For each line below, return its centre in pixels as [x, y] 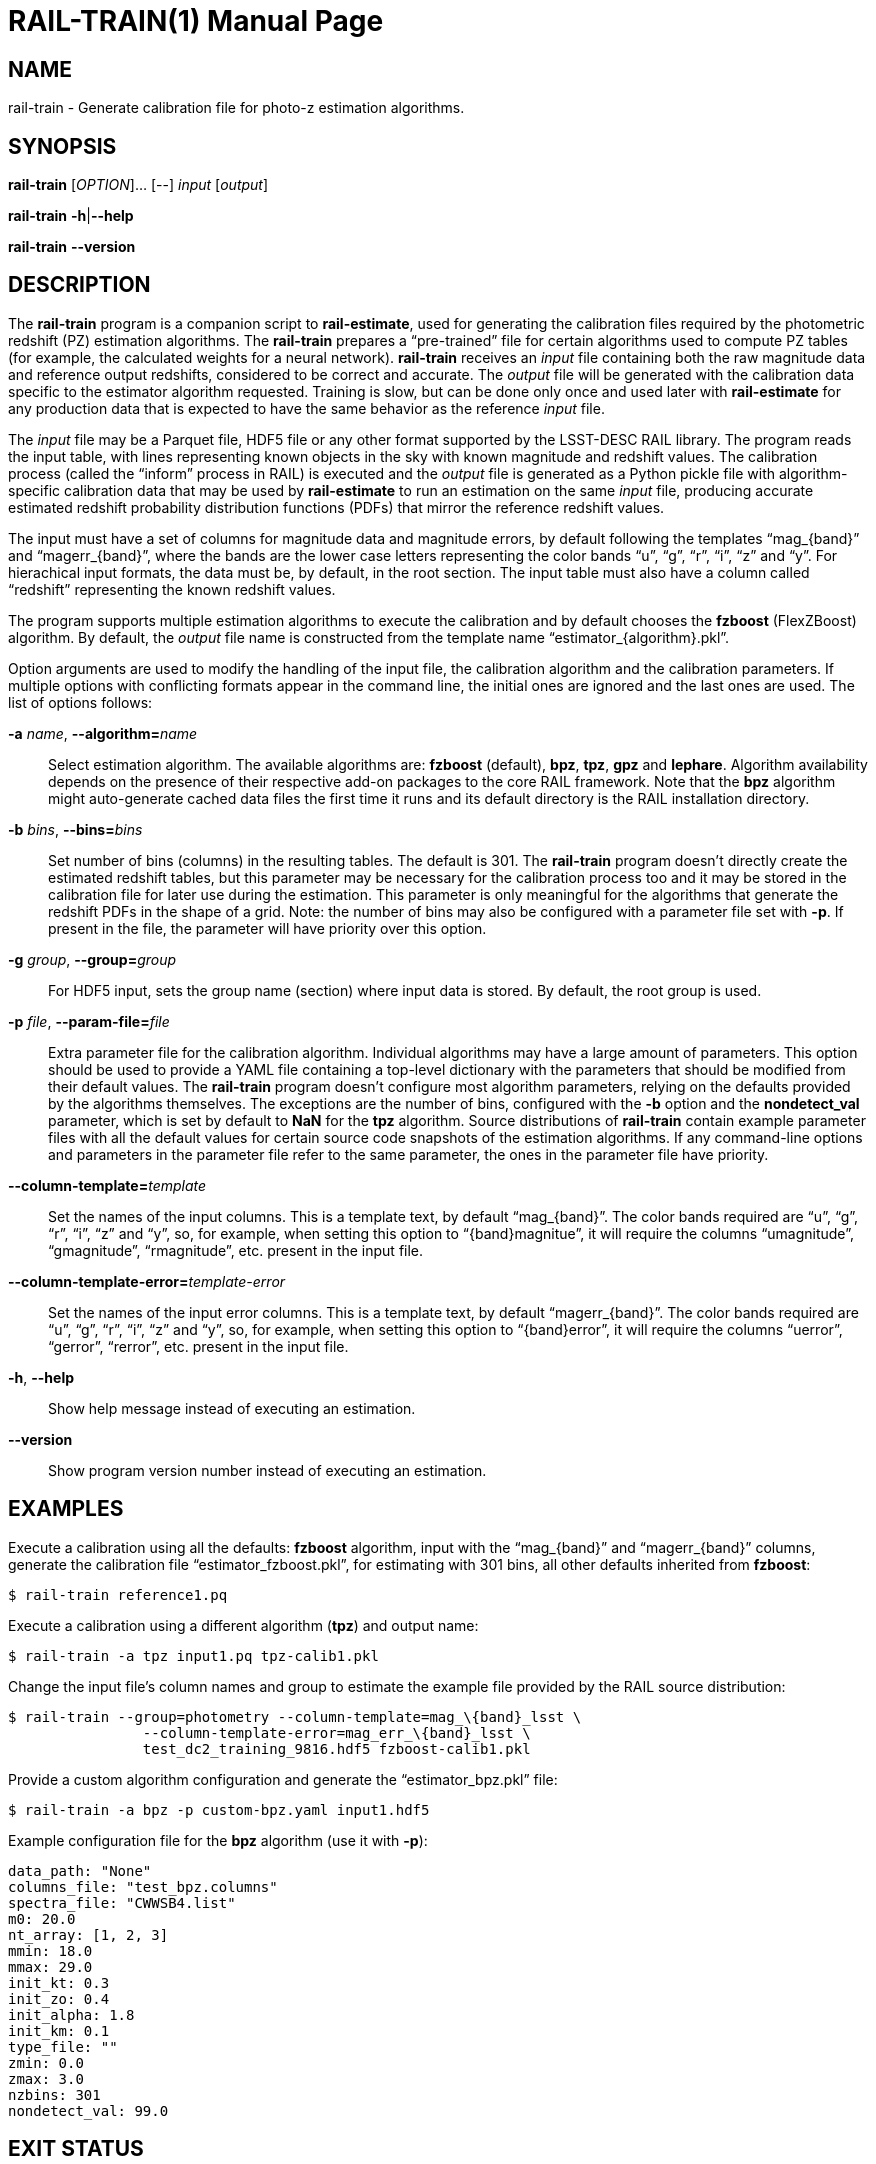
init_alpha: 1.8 [71, 2014]
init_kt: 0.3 [59, 1982]
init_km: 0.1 [59, 2030]
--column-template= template [107, 1185]
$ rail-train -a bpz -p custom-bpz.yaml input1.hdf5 [219, 1809]
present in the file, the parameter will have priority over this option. [267, 928]
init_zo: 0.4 [59, 1998]
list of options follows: [80, 702]
